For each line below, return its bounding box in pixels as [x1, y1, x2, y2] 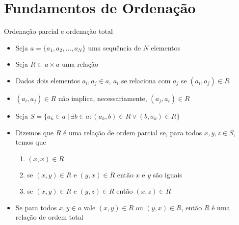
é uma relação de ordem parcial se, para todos [63, 127, 202, 137]
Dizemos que [15, 127, 54, 137]
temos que [15, 137, 46, 147]
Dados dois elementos [15, 75, 80, 85]
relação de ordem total [15, 212, 83, 222]
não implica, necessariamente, [58, 93, 147, 103]
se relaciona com [121, 75, 171, 85]
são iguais [153, 169, 182, 179]
